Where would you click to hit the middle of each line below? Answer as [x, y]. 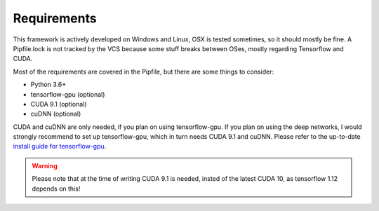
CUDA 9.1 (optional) [59, 104]
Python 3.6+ [48, 85]
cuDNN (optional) [56, 114]
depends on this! [56, 189]
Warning [45, 165]
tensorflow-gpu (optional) [68, 94]
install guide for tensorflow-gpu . [60, 147]
